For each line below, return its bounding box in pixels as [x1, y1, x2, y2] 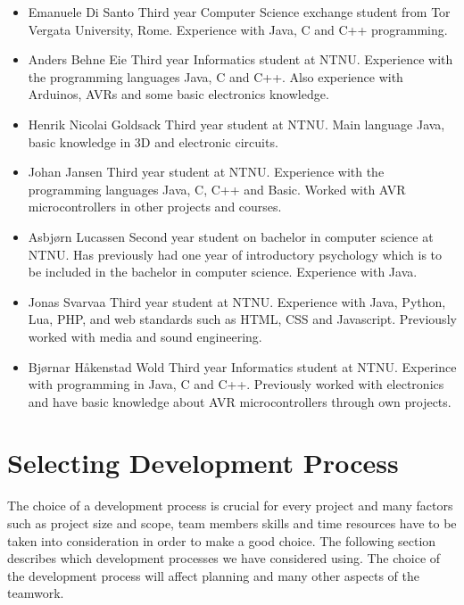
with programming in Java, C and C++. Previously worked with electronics [28, 375, 444, 394]
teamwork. [7, 584, 64, 602]
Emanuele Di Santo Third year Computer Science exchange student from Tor [28, 3, 451, 21]
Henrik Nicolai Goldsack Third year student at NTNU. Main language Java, [28, 114, 445, 133]
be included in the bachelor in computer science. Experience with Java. [28, 262, 418, 281]
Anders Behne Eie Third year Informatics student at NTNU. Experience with [28, 50, 453, 69]
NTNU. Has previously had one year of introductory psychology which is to [28, 244, 443, 263]
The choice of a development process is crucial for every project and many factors [7, 496, 453, 515]
